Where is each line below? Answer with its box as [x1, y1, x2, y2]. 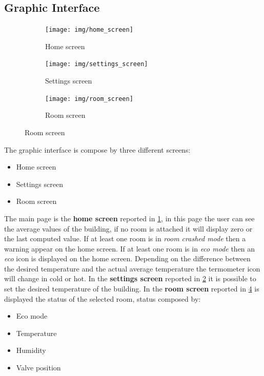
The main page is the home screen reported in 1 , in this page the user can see [4, 213, 255, 223]
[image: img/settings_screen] [45, 60, 148, 68]
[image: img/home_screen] [45, 26, 133, 34]
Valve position [16, 362, 61, 373]
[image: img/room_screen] [45, 95, 133, 102]
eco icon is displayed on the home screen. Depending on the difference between [4, 253, 251, 264]
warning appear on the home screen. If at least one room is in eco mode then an [4, 243, 255, 254]
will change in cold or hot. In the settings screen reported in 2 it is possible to [4, 273, 256, 284]
